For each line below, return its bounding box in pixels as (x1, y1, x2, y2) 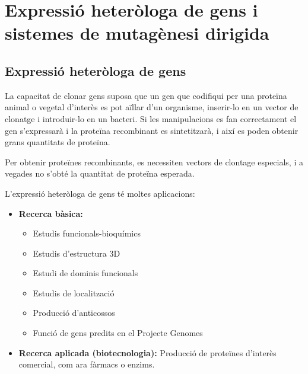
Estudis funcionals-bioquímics (33, 227, 141, 239)
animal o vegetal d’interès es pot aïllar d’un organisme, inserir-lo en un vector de (5, 101, 299, 113)
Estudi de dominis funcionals (33, 267, 138, 279)
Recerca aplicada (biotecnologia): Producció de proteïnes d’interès (18, 346, 277, 359)
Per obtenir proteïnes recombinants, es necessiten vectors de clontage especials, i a (5, 155, 303, 168)
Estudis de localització (33, 286, 115, 299)
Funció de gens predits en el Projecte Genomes (33, 327, 203, 339)
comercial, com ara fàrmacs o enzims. (18, 358, 155, 370)
